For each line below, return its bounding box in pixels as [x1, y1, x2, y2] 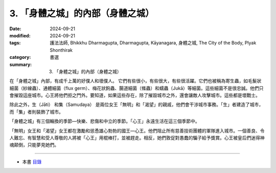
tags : [9, 40, 21, 46]
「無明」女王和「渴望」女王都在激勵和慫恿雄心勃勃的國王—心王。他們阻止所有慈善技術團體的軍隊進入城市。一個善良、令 [9, 127, 265, 134]
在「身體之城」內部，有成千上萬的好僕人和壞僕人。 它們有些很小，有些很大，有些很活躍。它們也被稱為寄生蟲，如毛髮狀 [9, 78, 262, 84]
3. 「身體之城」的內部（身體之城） [9, 8, 154, 19]
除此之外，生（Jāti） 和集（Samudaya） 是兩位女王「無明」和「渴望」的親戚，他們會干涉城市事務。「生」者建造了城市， [9, 101, 263, 107]
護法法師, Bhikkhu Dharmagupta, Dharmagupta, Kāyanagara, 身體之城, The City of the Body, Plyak [50, 40, 257, 46]
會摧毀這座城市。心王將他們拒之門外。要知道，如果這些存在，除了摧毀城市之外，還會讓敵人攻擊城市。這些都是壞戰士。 [9, 92, 260, 98]
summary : [9, 61, 32, 68]
